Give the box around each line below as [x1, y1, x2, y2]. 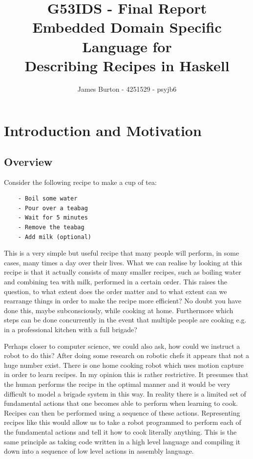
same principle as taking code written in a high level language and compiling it [4, 436, 241, 446]
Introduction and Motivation [4, 120, 202, 140]
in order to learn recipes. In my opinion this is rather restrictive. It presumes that [4, 369, 249, 379]
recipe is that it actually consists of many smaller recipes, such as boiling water [4, 267, 241, 277]
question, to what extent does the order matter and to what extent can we [4, 286, 227, 296]
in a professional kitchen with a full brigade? [4, 324, 137, 334]
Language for [82, 36, 172, 56]
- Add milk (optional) [18, 233, 91, 240]
